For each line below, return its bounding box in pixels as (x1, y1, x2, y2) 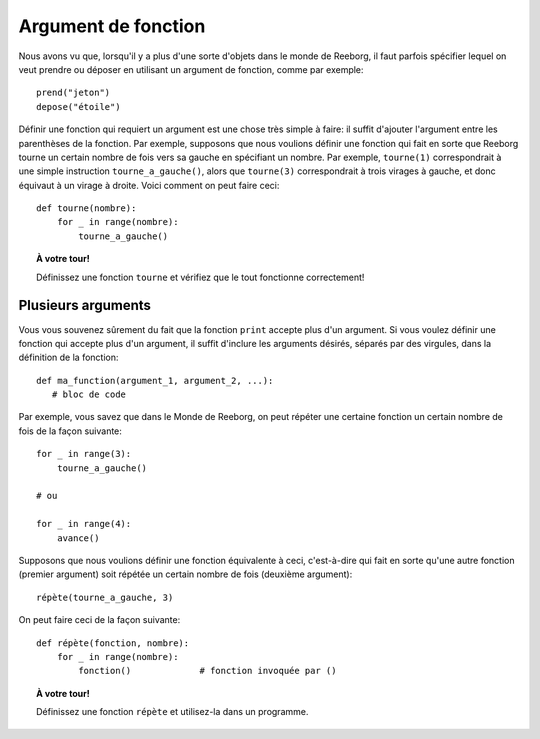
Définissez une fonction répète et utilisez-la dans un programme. (36, 706, 309, 718)
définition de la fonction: (18, 351, 119, 364)
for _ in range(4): (36, 518, 132, 530)
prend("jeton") (36, 87, 111, 99)
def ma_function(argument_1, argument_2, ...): (36, 375, 274, 386)
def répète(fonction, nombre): (36, 637, 190, 649)
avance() (56, 532, 100, 544)
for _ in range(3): (36, 448, 132, 460)
